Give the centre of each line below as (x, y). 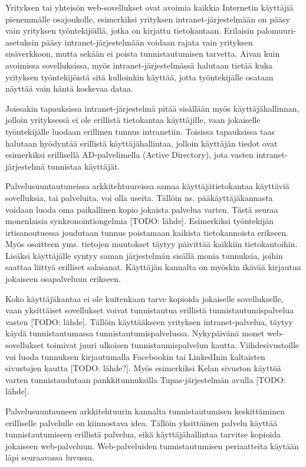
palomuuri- (276, 30)
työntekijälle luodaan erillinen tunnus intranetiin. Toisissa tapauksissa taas (140, 131)
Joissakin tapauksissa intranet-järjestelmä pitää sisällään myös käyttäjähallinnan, (152, 108)
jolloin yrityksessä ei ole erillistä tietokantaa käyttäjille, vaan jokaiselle (133, 120)
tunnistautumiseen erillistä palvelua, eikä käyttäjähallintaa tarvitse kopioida (143, 434)
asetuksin (22, 42)
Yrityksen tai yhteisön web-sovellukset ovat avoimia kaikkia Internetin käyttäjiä (149, 7)
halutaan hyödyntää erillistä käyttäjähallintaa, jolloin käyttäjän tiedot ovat (142, 143)
